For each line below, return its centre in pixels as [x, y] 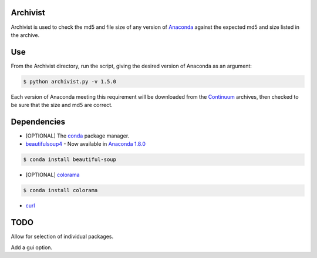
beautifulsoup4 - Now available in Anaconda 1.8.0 [86, 144]
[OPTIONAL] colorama [53, 175]
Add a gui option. [32, 247]
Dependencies [38, 121]
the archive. [25, 35]
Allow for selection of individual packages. [62, 237]
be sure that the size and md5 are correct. [62, 105]
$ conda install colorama [60, 190]
